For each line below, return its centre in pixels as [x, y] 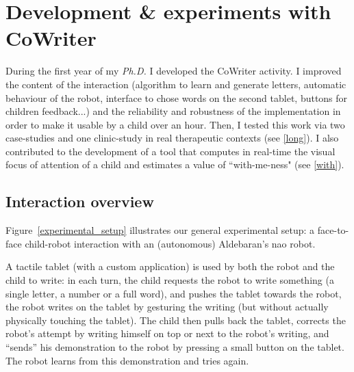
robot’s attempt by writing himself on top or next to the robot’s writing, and [167, 333]
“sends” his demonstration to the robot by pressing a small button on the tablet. [175, 347]
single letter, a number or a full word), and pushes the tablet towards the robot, [174, 293]
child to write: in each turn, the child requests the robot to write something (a [170, 280]
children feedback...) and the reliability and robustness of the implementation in [173, 111]
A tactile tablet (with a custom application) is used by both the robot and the [170, 266]
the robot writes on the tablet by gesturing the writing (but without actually [167, 307]
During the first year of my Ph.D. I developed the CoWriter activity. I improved [174, 71]
